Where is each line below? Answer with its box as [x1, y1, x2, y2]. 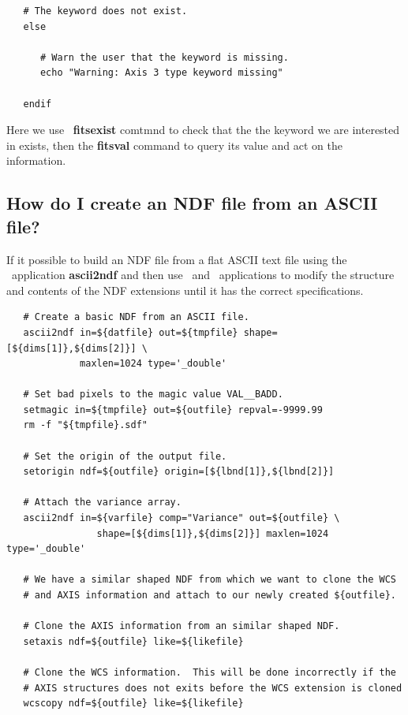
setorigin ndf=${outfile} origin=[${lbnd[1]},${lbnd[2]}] [23, 466, 335, 478]
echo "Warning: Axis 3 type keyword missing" [39, 67, 283, 79]
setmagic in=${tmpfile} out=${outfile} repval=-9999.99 [23, 404, 323, 415]
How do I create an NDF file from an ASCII [6, 191, 378, 215]
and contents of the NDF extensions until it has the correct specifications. [6, 281, 364, 298]
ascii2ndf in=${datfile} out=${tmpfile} [23, 326, 238, 338]
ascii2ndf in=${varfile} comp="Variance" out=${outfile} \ [23, 512, 340, 524]
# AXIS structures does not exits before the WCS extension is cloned [23, 682, 402, 694]
